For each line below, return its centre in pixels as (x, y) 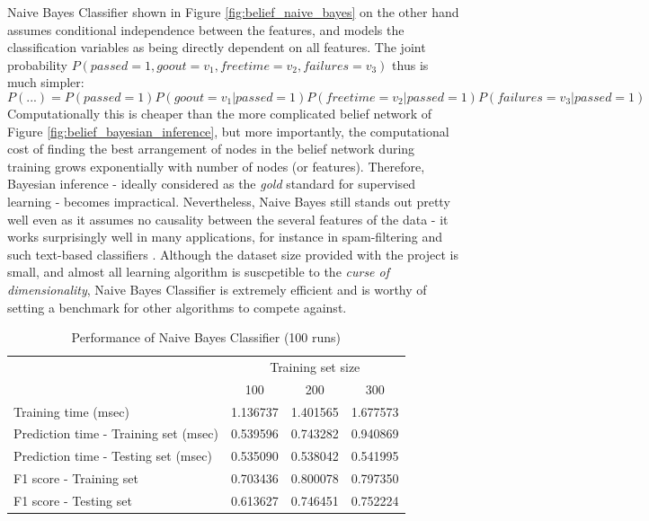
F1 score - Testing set (73, 500)
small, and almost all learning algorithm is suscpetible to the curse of (199, 272)
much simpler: (46, 82)
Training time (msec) (71, 411)
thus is (410, 64)
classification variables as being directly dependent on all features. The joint (217, 47)
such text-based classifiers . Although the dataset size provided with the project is (233, 254)
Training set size (315, 366)
